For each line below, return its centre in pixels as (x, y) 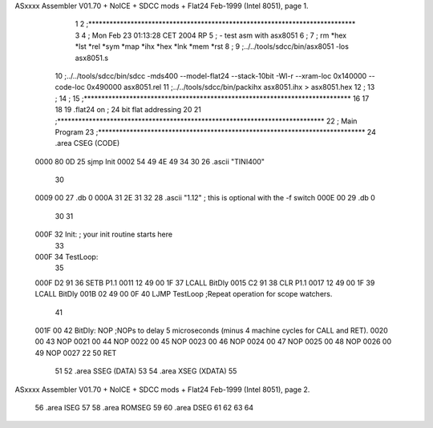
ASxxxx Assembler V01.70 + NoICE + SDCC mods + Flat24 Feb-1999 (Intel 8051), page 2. (162, 390)
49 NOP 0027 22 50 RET (76, 353)
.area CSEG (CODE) (87, 143)
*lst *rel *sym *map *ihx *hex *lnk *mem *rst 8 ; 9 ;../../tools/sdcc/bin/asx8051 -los (212, 46)
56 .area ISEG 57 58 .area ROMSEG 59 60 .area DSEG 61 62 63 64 (144, 407)
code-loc (70, 87)
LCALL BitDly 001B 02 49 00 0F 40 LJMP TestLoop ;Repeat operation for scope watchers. (184, 294)
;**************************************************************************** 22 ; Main (206, 121)
